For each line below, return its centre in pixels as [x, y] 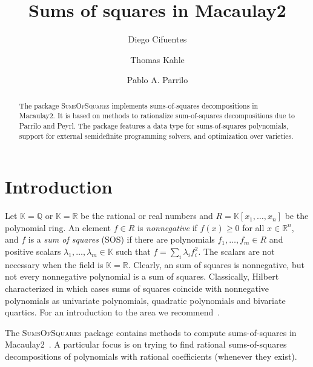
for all [253, 227]
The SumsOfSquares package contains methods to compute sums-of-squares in [151, 332]
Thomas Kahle [157, 59]
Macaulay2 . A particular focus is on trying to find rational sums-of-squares [146, 344]
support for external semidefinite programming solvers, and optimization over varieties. [156, 136]
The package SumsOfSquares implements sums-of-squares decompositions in [139, 105]
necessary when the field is [54, 264]
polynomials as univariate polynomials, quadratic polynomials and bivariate [145, 300]
